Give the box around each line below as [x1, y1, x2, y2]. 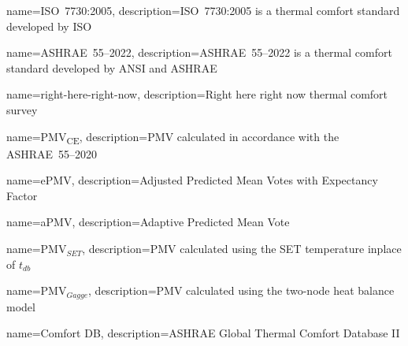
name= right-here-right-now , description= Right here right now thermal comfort [6, 86, 388, 102]
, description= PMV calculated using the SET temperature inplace [82, 240, 402, 257]
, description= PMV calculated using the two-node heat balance [88, 282, 395, 299]
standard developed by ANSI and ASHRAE [6, 59, 217, 76]
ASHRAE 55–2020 [6, 145, 98, 162]
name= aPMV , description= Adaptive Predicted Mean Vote [6, 214, 290, 230]
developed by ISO [6, 17, 92, 34]
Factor [6, 187, 38, 203]
